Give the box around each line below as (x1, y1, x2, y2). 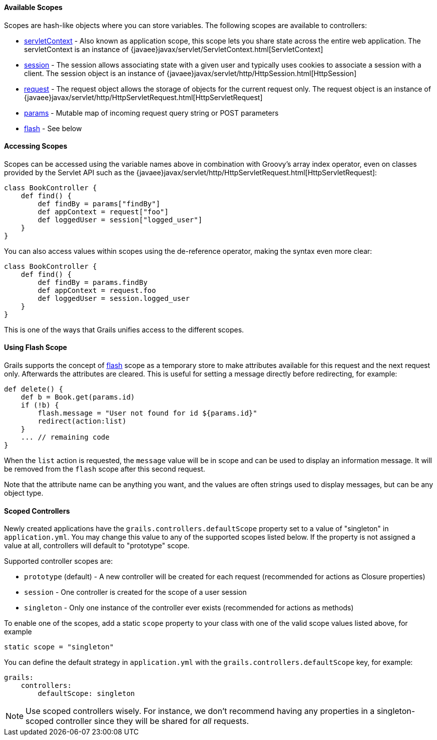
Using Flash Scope (4, 343, 67, 352)
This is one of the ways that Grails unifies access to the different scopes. (4, 325, 244, 334)
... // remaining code (21, 433, 110, 442)
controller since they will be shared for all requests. (56, 716, 249, 726)
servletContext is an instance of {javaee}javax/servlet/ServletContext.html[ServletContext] (24, 45, 323, 54)
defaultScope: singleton (38, 689, 135, 698)
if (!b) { (21, 401, 59, 410)
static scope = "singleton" (4, 643, 114, 651)
